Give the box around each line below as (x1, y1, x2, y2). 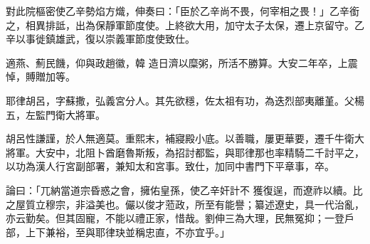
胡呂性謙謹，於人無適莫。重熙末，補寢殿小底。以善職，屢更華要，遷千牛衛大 (6, 131, 364, 146)
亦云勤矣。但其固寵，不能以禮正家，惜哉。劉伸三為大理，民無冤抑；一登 (6, 211, 344, 226)
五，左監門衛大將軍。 (6, 107, 105, 122)
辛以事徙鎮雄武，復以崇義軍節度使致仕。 (6, 31, 195, 46)
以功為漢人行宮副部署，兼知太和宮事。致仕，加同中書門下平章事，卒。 (6, 159, 334, 174)
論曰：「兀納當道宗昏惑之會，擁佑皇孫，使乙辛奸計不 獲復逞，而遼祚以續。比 (6, 182, 363, 197)
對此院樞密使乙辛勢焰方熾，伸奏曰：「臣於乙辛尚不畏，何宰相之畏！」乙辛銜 (6, 4, 359, 18)
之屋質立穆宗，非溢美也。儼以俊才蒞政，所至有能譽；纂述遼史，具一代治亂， (6, 196, 364, 211)
